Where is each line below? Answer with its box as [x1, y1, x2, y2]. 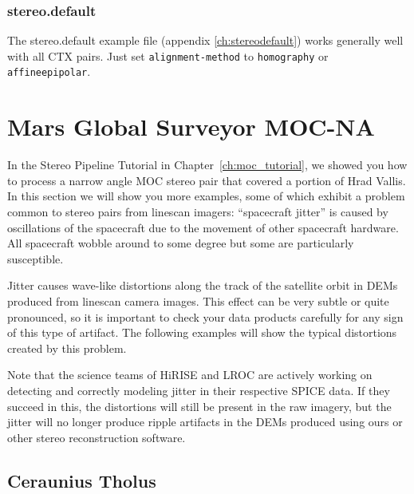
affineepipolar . [7, 63, 91, 80]
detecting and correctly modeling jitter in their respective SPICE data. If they [7, 381, 390, 398]
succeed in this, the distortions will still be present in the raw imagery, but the [7, 397, 392, 414]
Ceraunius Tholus [7, 468, 156, 492]
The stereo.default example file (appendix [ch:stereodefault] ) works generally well [7, 32, 404, 49]
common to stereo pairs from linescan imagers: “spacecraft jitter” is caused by [7, 204, 388, 220]
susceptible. [7, 250, 64, 267]
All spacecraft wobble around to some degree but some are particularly [7, 235, 354, 251]
